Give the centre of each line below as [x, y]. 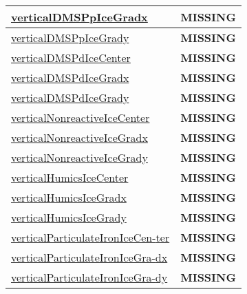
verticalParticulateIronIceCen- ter [90, 237]
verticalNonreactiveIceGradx [79, 137]
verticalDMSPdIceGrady [70, 97]
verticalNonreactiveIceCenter [80, 117]
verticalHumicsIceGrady [69, 217]
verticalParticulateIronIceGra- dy [89, 277]
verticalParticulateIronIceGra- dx [89, 257]
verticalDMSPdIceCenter [71, 57]
